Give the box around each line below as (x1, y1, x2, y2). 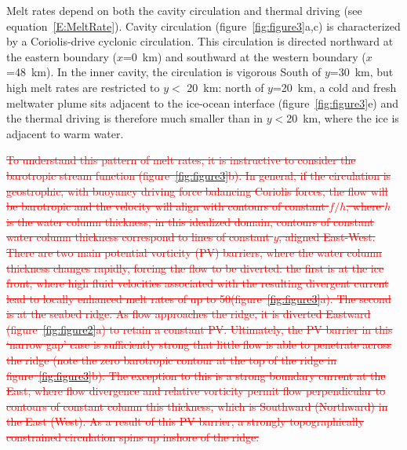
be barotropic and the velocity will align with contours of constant (6, 198, 325, 214)
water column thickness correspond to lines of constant (6, 229, 270, 245)
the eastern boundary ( (6, 48, 117, 64)
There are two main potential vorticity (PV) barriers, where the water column (6, 243, 382, 260)
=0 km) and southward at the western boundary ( (122, 48, 366, 64)
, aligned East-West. (278, 229, 376, 245)
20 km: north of (187, 79, 264, 95)
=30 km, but (329, 64, 394, 80)
